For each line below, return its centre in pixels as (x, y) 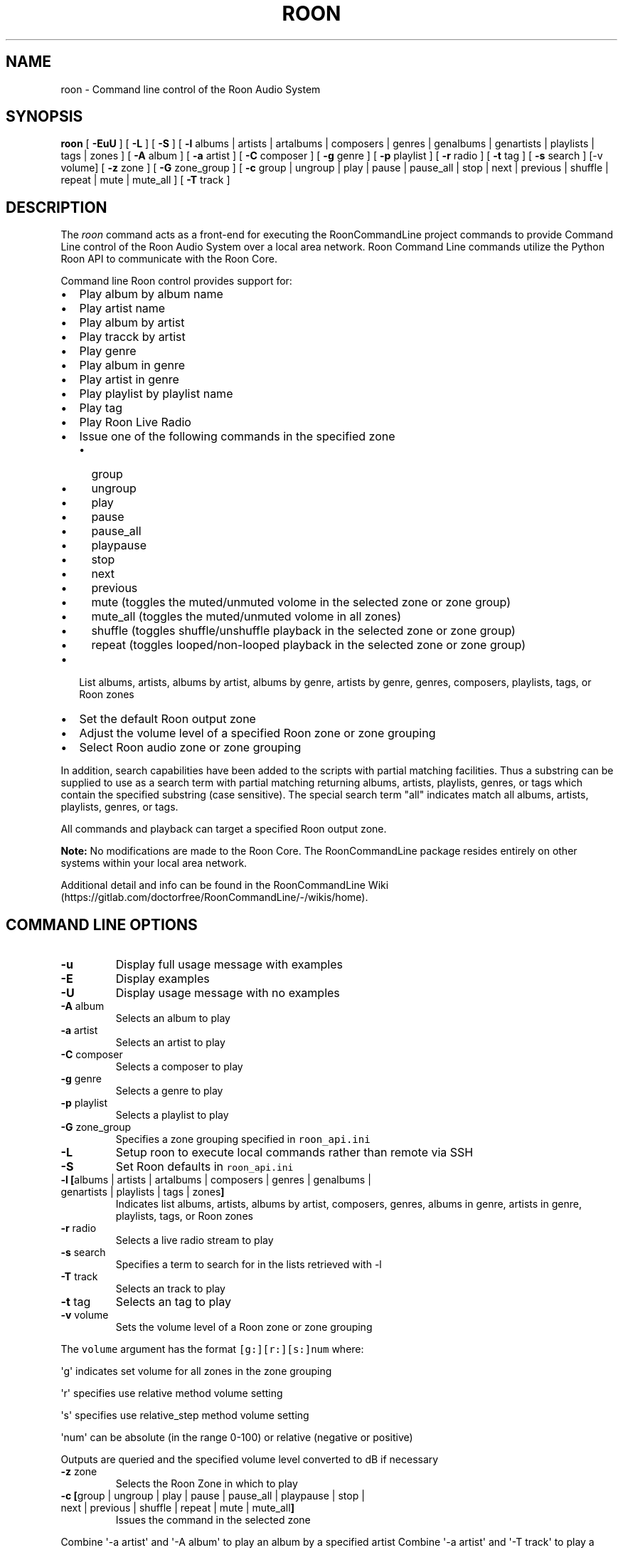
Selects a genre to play (169, 1091)
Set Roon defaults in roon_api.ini (204, 1167)
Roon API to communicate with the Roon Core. (169, 259)
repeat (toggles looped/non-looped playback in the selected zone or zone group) (309, 645)
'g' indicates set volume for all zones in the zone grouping (196, 1371)
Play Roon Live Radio (135, 422)
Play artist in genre (129, 380)
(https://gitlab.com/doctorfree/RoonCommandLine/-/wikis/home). (214, 897)
